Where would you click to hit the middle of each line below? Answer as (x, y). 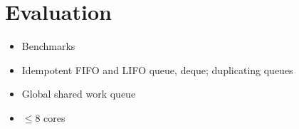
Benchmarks (48, 46)
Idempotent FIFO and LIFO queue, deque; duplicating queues (157, 69)
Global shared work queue (79, 94)
